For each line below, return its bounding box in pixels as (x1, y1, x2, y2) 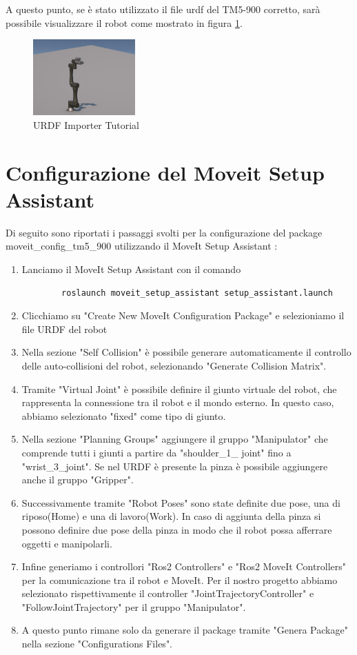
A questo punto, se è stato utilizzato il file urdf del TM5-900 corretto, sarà (6, 2, 320, 16)
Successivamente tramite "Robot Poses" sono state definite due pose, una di (21, 495, 340, 510)
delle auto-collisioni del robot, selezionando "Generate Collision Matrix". (21, 358, 327, 372)
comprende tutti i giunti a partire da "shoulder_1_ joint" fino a (21, 445, 292, 459)
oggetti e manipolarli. (21, 536, 112, 550)
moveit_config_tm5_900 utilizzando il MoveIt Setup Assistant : (6, 239, 278, 253)
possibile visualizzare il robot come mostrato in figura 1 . (6, 15, 243, 30)
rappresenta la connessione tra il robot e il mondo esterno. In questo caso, (21, 395, 334, 410)
